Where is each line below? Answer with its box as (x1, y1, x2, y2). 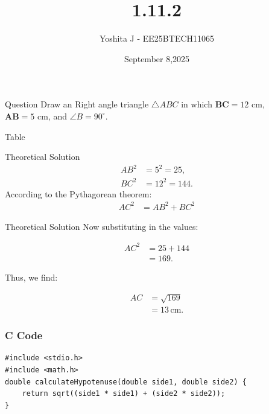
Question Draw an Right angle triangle (5, 98, 149, 110)
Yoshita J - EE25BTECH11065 (99, 32, 215, 45)
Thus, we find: (5, 271, 58, 284)
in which (181, 98, 212, 110)
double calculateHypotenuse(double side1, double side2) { (5, 377, 247, 386)
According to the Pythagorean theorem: (5, 187, 152, 200)
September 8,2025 (124, 52, 190, 65)
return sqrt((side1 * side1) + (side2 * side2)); (22, 389, 226, 398)
